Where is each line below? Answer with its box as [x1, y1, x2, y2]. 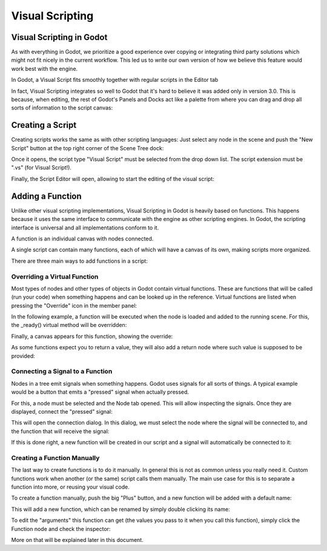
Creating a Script [11, 120, 77, 130]
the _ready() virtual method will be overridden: [11, 322, 127, 329]
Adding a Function [11, 191, 82, 201]
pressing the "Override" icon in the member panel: [11, 302, 137, 309]
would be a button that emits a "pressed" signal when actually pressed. [11, 388, 190, 396]
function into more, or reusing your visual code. [11, 483, 130, 490]
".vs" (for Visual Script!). [11, 164, 72, 171]
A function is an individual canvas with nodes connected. [11, 235, 154, 242]
